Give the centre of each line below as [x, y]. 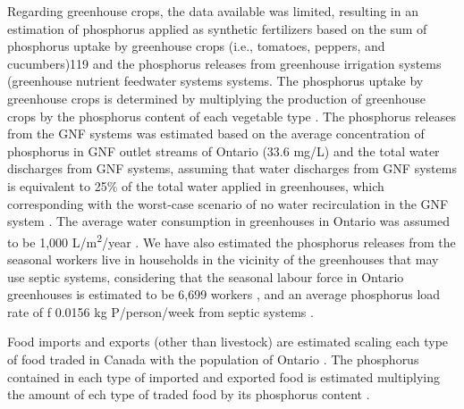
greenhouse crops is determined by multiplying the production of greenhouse [216, 98]
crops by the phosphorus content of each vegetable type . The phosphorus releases [232, 116]
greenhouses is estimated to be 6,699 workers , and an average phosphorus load [224, 294]
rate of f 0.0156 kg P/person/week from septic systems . [160, 311]
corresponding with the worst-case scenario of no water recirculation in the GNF [228, 203]
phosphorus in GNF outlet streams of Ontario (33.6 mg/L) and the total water [224, 150]
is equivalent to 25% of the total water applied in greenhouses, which [196, 185]
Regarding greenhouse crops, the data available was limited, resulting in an [213, 11]
